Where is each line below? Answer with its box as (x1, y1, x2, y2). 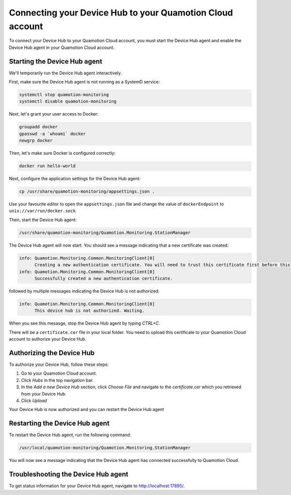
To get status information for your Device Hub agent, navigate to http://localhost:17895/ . (9, 483, 185, 489)
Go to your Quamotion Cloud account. (21, 370, 97, 376)
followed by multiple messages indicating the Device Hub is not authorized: (9, 288, 160, 294)
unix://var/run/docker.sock (9, 208, 76, 214)
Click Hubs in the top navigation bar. (21, 377, 94, 383)
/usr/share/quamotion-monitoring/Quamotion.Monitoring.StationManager (19, 230, 191, 235)
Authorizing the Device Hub (9, 348, 95, 357)
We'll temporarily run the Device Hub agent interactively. (9, 70, 122, 76)
